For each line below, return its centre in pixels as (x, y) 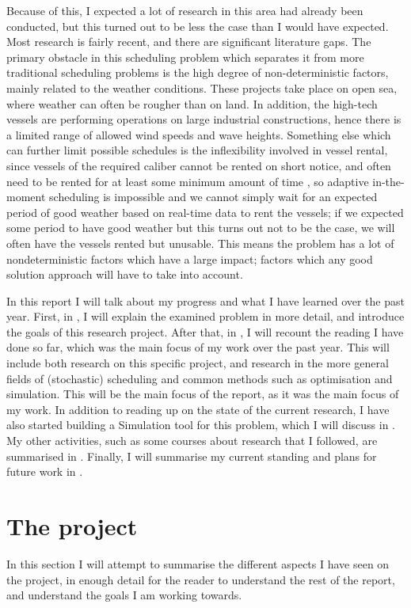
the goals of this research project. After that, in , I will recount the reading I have (205, 331)
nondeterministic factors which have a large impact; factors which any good (190, 258)
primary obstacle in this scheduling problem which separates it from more (185, 57)
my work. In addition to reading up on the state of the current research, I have (198, 409)
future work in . (45, 471)
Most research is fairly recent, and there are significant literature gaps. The (189, 42)
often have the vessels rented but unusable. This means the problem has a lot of (200, 243)
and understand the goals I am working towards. (124, 595)
